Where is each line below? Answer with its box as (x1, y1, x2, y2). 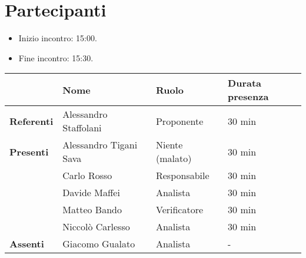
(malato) (155, 151, 192, 166)
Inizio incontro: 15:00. (18, 32, 97, 44)
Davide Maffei (62, 186, 120, 200)
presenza (228, 90, 269, 104)
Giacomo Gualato (62, 237, 135, 251)
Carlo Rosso (62, 168, 112, 183)
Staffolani (62, 121, 102, 135)
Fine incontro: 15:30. (18, 51, 94, 64)
